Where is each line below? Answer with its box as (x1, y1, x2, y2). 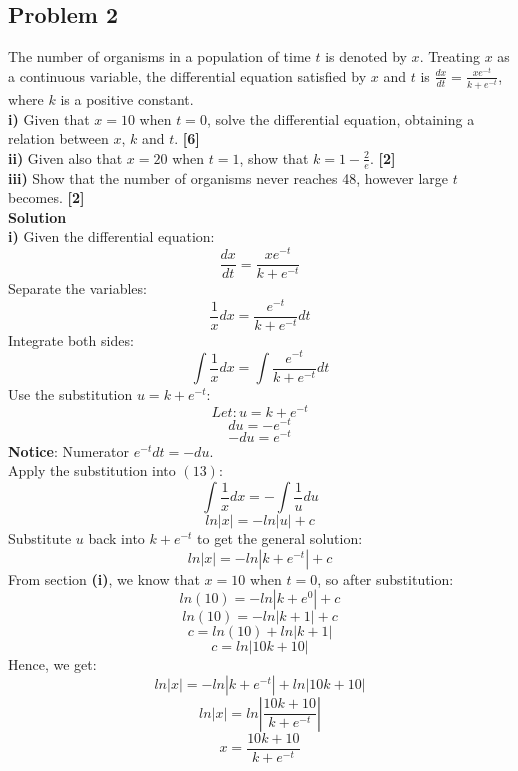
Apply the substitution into (8, 460, 176, 481)
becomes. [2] (8, 187, 85, 208)
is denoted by (325, 46, 407, 67)
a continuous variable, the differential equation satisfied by (8, 65, 367, 86)
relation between (8, 128, 109, 149)
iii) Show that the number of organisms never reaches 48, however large (8, 167, 449, 188)
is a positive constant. (60, 89, 194, 109)
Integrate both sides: (8, 329, 134, 350)
